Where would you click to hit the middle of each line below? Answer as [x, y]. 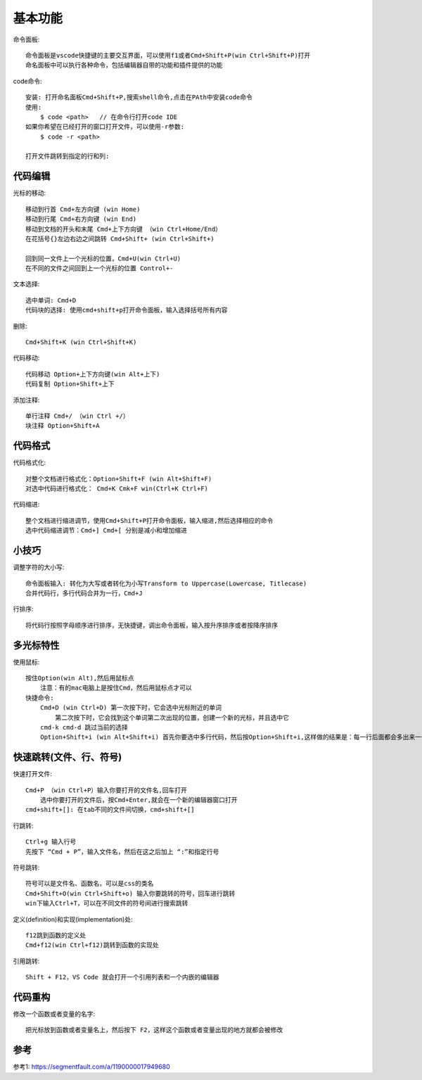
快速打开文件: [33, 774]
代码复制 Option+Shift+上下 [70, 384]
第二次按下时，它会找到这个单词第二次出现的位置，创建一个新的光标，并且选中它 [172, 717]
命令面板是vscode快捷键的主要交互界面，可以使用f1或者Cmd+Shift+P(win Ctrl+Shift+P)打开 [168, 55]
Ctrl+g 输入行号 [51, 842]
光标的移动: [30, 193]
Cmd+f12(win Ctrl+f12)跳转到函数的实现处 [92, 945]
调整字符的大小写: [39, 567]
